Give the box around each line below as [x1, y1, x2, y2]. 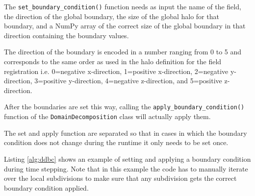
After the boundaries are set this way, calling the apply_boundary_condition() [4, 101, 245, 112]
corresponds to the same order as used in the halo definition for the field [4, 56, 222, 67]
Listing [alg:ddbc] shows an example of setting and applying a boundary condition [4, 153, 251, 164]
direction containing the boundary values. [4, 30, 129, 40]
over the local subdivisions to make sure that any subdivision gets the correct [4, 173, 237, 183]
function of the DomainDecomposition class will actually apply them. [4, 111, 211, 122]
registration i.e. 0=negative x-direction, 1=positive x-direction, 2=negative [4, 66, 229, 76]
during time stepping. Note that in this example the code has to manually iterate [4, 163, 248, 173]
